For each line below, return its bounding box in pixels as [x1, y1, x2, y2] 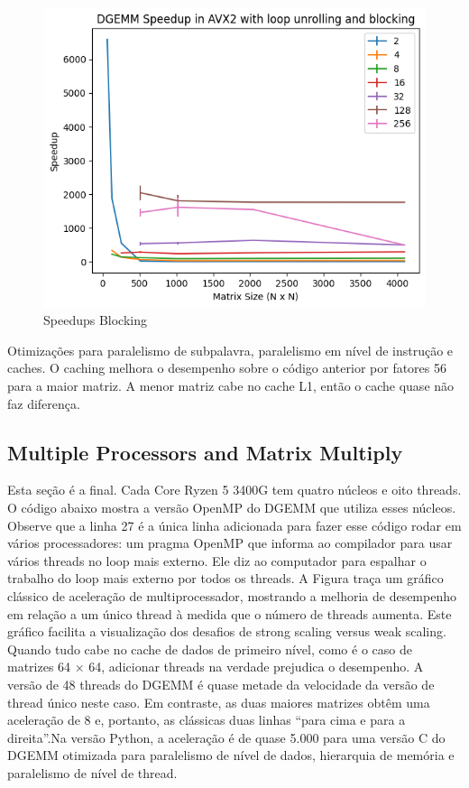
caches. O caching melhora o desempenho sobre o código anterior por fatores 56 [7, 358, 447, 377]
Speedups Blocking [43, 311, 148, 329]
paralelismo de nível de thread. [7, 763, 178, 782]
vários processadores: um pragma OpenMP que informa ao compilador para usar [7, 533, 453, 552]
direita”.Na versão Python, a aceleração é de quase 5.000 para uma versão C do [7, 728, 446, 746]
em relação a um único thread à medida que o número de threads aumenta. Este [7, 604, 452, 623]
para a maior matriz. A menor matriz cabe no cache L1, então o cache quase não [7, 375, 455, 394]
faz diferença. [7, 394, 80, 413]
